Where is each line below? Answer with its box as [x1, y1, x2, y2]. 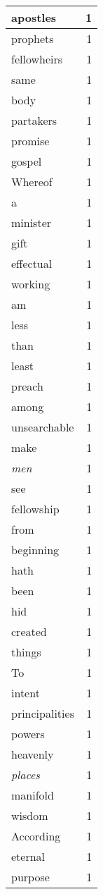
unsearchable [11, 419, 74, 435]
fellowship [11, 501, 60, 517]
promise [11, 133, 50, 149]
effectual [11, 255, 53, 271]
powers [11, 725, 45, 742]
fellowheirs [11, 51, 63, 67]
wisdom [11, 807, 48, 823]
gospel [11, 153, 42, 169]
